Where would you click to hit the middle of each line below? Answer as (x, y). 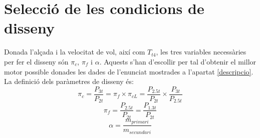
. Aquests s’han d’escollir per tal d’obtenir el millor (178, 61)
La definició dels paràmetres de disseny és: (69, 81)
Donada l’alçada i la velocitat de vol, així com (75, 52)
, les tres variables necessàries (201, 52)
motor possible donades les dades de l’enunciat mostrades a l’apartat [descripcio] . (129, 71)
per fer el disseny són (36, 61)
